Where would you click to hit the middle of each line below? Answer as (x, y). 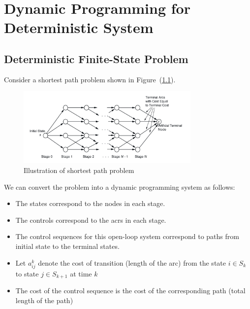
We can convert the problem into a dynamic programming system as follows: (120, 187)
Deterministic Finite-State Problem (96, 58)
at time (81, 273)
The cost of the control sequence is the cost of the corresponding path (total (130, 291)
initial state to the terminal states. (67, 246)
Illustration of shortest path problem (79, 170)
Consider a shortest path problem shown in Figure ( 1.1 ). (90, 79)
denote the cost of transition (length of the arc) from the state (132, 262)
